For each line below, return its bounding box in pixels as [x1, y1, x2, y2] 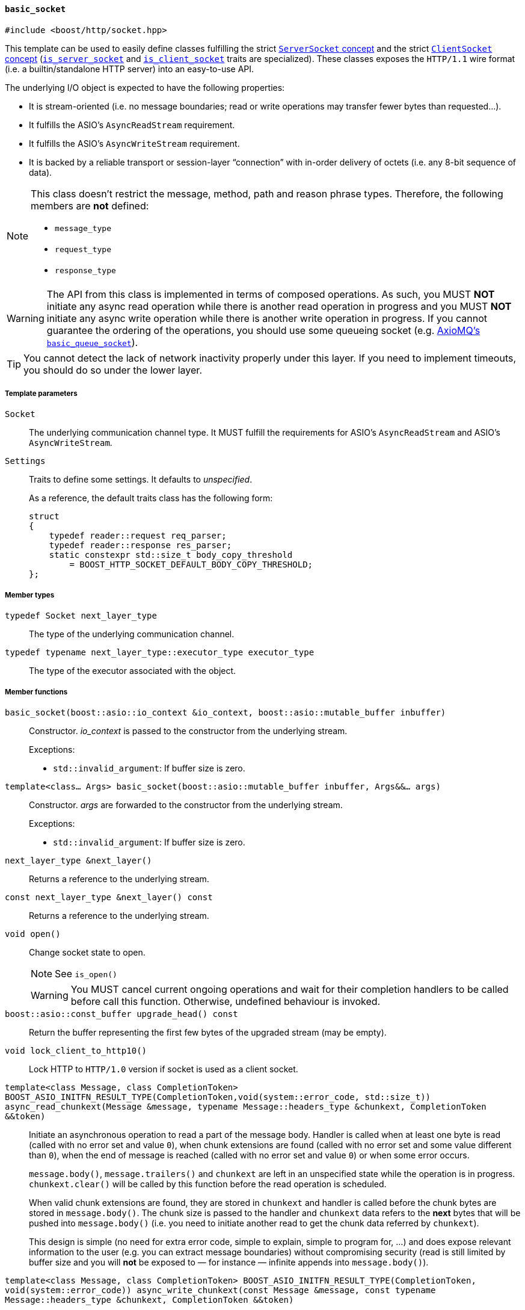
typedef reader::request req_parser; [49, 531, 227, 541]
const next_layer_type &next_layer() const [5, 892, 213, 902]
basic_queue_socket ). [46, 336, 138, 348]
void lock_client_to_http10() [5, 1045, 147, 1055]
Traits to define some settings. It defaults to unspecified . [29, 474, 253, 485]
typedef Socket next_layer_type [5, 611, 157, 621]
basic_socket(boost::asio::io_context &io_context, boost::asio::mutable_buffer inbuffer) [5, 707, 446, 717]
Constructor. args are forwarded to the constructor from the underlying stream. [29, 799, 343, 810]
